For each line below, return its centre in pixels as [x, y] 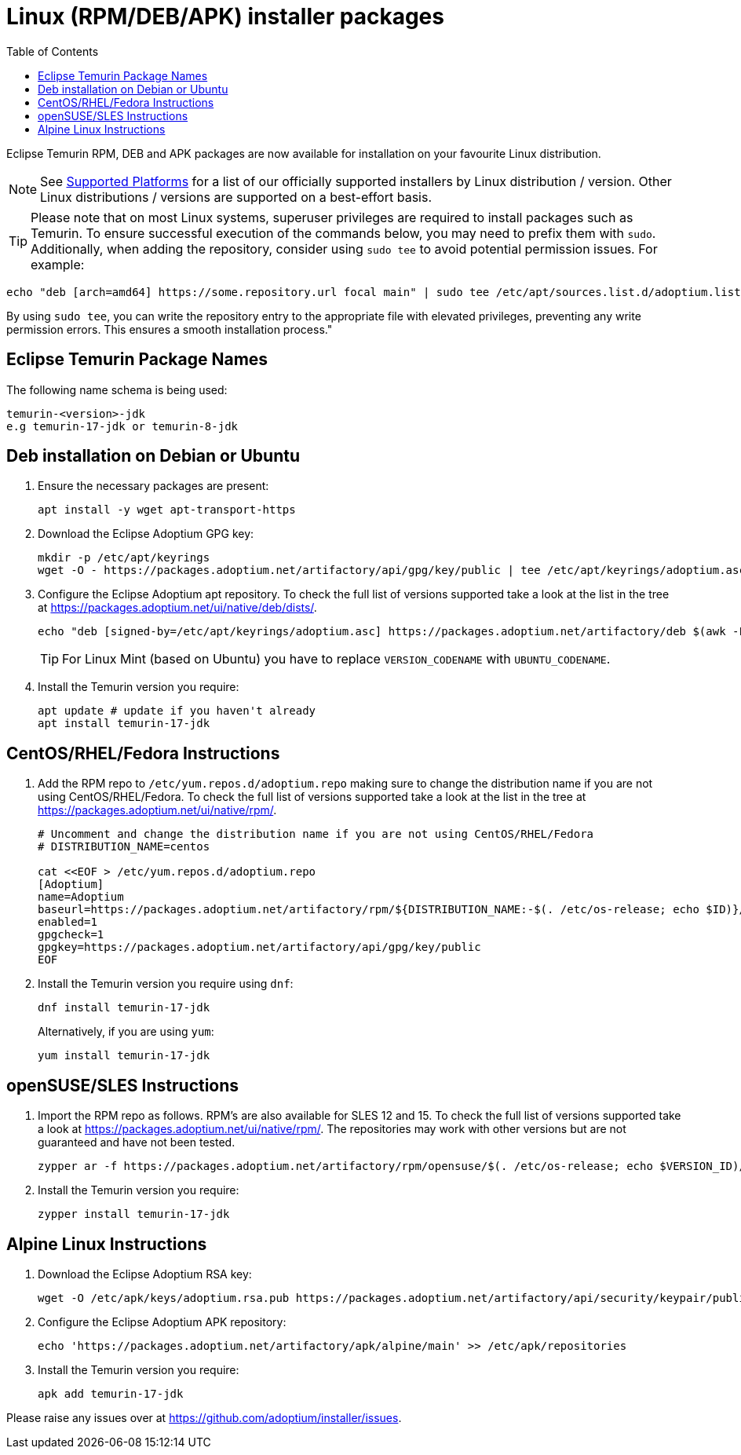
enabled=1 [68, 922]
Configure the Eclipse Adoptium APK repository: [162, 1322]
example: [58, 264]
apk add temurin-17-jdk [111, 1393]
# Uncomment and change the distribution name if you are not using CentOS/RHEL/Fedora [316, 834]
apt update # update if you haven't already [177, 711]
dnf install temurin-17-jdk [124, 1008]
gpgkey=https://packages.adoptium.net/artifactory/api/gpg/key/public [259, 947]
